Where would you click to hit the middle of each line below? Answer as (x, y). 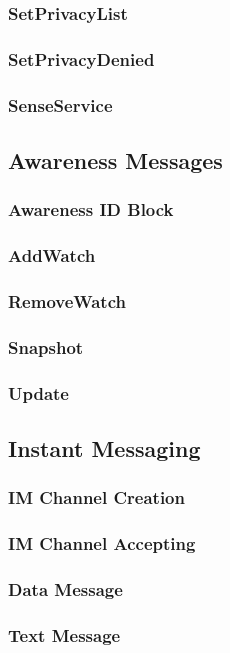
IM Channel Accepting (102, 543)
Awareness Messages (115, 159)
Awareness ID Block (91, 209)
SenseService (60, 104)
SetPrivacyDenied (81, 58)
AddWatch (52, 255)
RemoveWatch (67, 300)
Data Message (65, 588)
